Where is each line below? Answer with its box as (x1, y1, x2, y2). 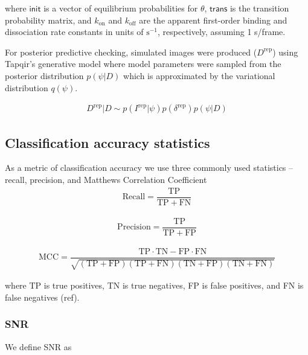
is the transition (229, 2, 289, 14)
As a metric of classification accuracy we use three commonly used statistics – (5, 161, 294, 174)
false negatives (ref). (5, 290, 80, 303)
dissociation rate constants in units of (5, 25, 144, 38)
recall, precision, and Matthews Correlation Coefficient (5, 173, 207, 185)
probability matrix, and (5, 13, 92, 26)
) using (272, 45, 298, 58)
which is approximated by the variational (123, 69, 275, 82)
